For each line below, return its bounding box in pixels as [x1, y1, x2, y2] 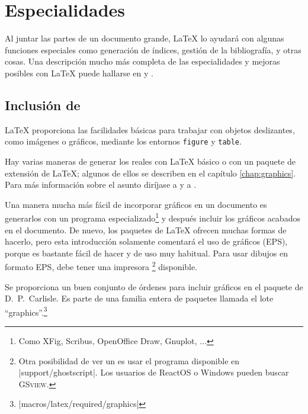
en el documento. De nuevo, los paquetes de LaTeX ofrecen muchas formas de [5, 223, 287, 236]
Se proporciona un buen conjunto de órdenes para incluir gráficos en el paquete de [5, 280, 303, 293]
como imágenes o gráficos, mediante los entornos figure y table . [5, 135, 242, 147]
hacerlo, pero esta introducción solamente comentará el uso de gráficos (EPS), [5, 235, 288, 248]
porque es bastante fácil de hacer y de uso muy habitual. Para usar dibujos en [5, 246, 288, 259]
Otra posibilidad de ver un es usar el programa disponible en [18, 354, 240, 367]
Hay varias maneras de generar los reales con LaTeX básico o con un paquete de [5, 155, 296, 167]
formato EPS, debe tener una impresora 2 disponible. [5, 259, 198, 273]
